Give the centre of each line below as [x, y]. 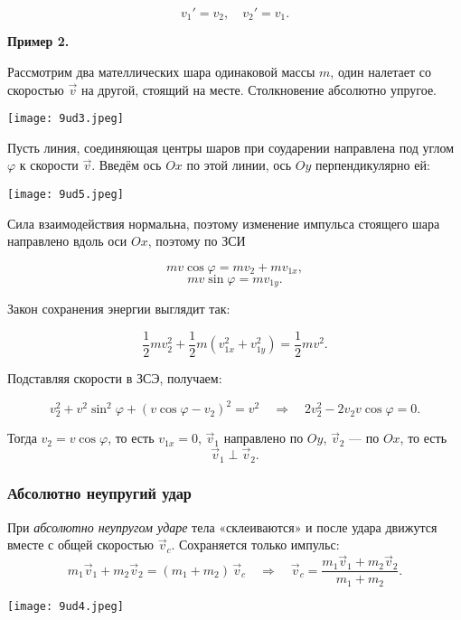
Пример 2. [38, 41]
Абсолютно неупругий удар [99, 493]
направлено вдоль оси [67, 241]
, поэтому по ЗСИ [197, 241]
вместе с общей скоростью [80, 545]
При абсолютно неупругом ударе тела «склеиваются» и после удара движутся [222, 526]
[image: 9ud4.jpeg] [66, 606]
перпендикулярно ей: [373, 165]
